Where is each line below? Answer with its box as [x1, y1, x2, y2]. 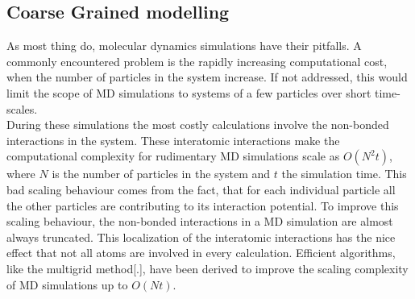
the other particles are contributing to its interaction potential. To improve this [6, 197, 399, 214]
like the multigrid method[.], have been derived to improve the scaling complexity [6, 260, 409, 276]
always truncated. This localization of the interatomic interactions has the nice [6, 228, 396, 245]
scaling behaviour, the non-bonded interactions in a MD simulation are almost [6, 213, 393, 230]
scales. [6, 100, 38, 117]
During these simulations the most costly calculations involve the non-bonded [6, 116, 389, 133]
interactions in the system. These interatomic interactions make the [6, 131, 340, 148]
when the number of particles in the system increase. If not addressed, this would [6, 69, 408, 85]
